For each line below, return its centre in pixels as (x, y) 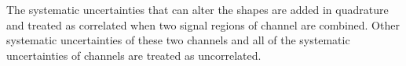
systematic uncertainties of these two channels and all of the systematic (178, 40)
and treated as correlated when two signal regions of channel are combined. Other (203, 24)
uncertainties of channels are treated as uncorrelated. (134, 55)
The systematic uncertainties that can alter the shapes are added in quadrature (198, 9)
